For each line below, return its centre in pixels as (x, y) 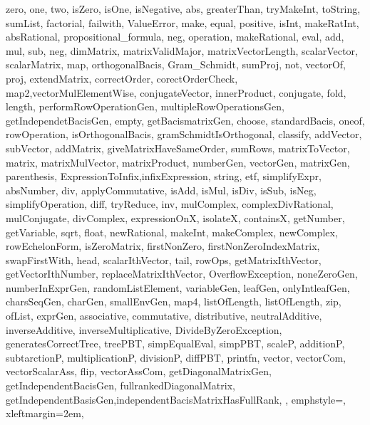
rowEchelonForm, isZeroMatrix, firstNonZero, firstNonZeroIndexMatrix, (163, 246)
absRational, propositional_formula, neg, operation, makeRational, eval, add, (175, 37)
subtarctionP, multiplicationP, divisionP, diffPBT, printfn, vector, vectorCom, (176, 357)
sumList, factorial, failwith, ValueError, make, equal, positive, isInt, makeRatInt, (183, 22)
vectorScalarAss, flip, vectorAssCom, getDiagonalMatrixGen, (139, 371)
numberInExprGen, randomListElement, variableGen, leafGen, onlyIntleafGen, (178, 287)
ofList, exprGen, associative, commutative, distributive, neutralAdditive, (164, 316)
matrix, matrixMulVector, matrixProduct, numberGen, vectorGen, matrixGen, (178, 162)
